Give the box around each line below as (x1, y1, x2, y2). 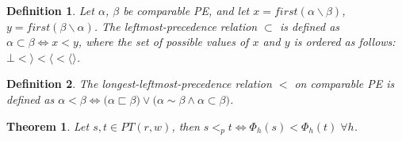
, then (171, 117, 200, 134)
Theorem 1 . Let (6, 117, 90, 134)
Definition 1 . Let (6, 2, 94, 18)
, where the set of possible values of (78, 33, 249, 50)
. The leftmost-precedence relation (94, 17, 258, 34)
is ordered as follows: (293, 33, 396, 50)
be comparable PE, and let (123, 2, 250, 18)
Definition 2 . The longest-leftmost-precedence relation (6, 75, 272, 92)
